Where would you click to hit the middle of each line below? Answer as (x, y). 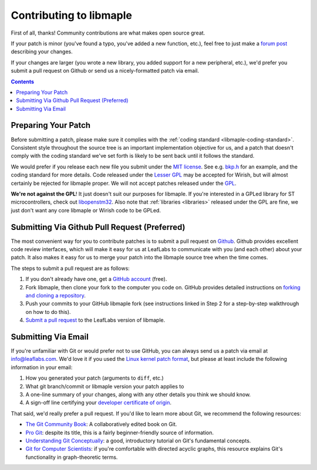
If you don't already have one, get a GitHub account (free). (96, 279)
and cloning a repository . (56, 295)
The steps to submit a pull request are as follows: (70, 268)
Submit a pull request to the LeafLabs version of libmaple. (95, 320)
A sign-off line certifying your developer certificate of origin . (98, 403)
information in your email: (42, 367)
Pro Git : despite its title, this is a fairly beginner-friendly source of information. (120, 432)
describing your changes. (42, 52)
